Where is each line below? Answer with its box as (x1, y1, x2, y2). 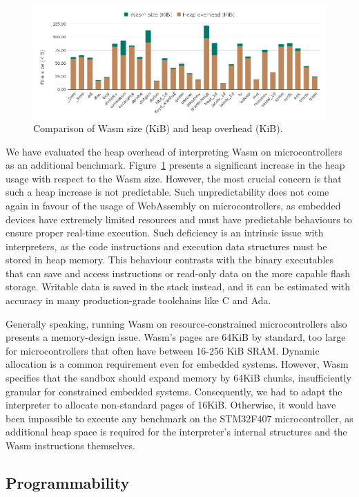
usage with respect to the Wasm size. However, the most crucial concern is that (6, 171, 342, 185)
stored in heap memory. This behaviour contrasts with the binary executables (6, 252, 334, 267)
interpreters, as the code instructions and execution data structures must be (6, 238, 327, 253)
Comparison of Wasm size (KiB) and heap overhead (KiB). (33, 120, 283, 135)
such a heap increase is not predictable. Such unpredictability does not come (6, 185, 329, 199)
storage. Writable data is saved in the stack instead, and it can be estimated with (6, 279, 351, 294)
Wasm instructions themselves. (6, 438, 135, 452)
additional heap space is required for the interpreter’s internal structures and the (6, 424, 347, 439)
